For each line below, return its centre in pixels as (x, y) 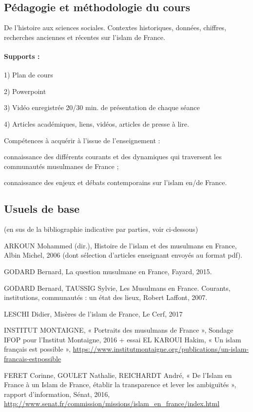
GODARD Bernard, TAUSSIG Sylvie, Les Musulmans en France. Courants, (117, 288)
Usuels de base (42, 209)
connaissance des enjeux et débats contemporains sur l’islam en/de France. (116, 182)
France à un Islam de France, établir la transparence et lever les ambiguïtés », (120, 384)
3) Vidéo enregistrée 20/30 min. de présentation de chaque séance (102, 107)
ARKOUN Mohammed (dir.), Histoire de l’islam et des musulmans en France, (120, 245)
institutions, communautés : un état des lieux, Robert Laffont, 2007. (106, 297)
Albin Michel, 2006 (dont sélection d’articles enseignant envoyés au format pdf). (123, 255)
